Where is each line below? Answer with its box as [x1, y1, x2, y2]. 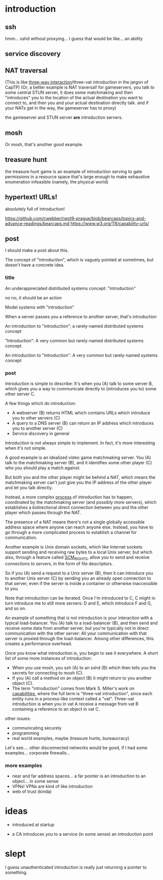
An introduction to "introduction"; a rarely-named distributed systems [5, 323, 144, 329]
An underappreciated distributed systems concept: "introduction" [5, 285, 136, 291]
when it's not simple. [5, 445, 47, 451]
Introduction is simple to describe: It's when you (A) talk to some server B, [5, 381, 153, 386]
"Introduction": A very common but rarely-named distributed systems [5, 337, 144, 344]
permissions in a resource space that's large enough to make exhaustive [5, 174, 150, 180]
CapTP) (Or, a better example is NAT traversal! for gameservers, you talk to [5, 84, 155, 91]
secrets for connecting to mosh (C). [12, 670, 84, 676]
